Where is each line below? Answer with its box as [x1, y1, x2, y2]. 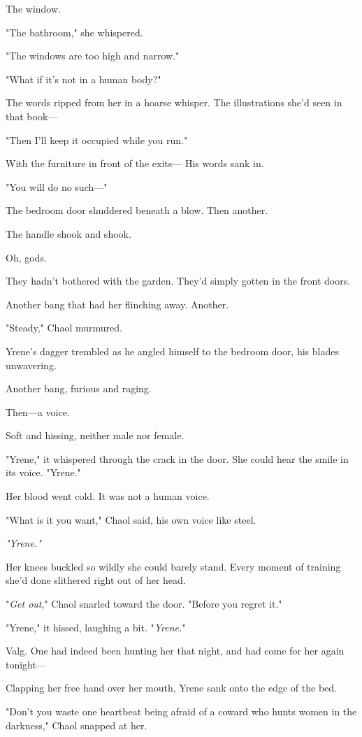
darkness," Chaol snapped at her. [6, 717, 147, 732]
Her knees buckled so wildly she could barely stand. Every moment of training [6, 559, 341, 573]
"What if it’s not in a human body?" [6, 71, 161, 86]
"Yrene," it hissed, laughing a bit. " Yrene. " [6, 620, 186, 634]
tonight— [6, 657, 46, 671]
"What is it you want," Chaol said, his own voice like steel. [6, 512, 256, 527]
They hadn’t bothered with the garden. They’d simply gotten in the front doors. [6, 273, 351, 288]
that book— [6, 108, 58, 123]
